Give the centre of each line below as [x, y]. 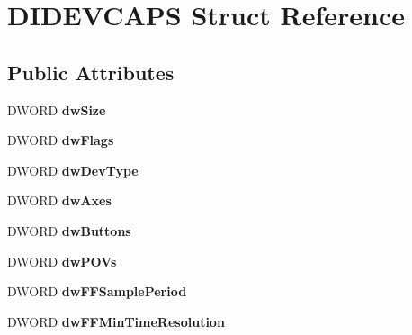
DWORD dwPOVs [62, 261]
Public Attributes [91, 72]
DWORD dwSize [57, 109]
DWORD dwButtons [69, 230]
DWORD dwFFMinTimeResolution [116, 321]
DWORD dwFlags [61, 140]
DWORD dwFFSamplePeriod [97, 291]
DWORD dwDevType [73, 170]
